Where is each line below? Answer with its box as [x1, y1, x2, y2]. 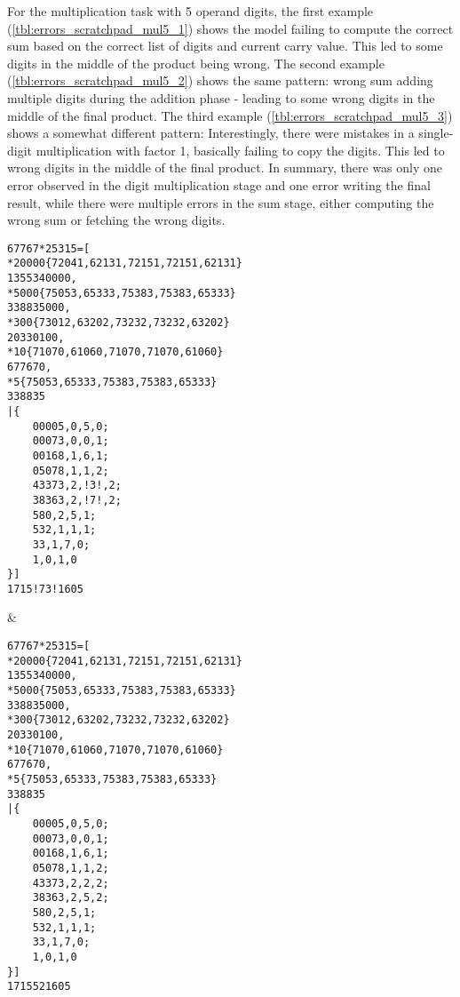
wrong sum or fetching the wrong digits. [7, 211, 226, 229]
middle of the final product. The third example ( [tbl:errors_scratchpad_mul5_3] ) [7, 106, 453, 124]
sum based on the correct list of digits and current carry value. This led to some [7, 36, 443, 55]
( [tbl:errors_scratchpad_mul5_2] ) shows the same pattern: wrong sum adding [7, 71, 433, 90]
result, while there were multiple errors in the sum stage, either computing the [7, 193, 434, 211]
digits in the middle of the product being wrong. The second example [7, 53, 385, 72]
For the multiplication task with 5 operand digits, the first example [7, 2, 374, 20]
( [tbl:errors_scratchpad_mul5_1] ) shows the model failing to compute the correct [7, 19, 454, 37]
